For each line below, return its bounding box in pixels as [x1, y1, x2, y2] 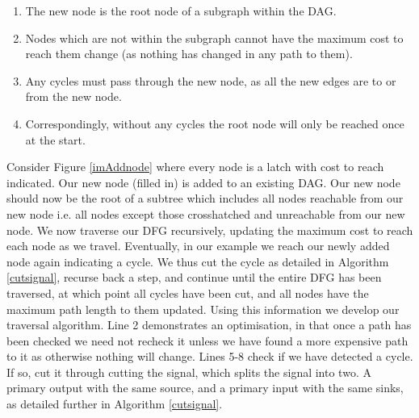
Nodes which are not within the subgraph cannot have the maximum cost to [25, 29, 404, 46]
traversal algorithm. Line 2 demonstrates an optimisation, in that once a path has [6, 316, 412, 333]
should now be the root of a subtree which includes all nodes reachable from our [6, 190, 404, 207]
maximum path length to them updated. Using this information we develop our [6, 300, 400, 317]
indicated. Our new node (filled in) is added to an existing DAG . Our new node [6, 173, 400, 190]
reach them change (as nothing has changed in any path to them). [25, 45, 353, 62]
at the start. [25, 131, 86, 148]
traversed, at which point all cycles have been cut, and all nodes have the [6, 284, 369, 301]
